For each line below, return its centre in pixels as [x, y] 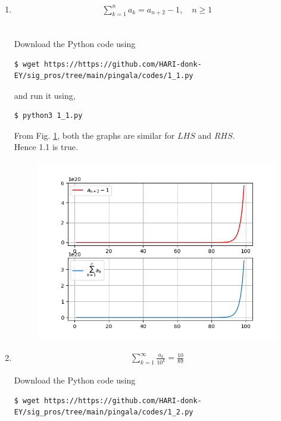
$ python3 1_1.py [48, 116]
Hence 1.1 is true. [46, 147]
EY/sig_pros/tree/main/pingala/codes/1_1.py [104, 76]
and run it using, [45, 95]
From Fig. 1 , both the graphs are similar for [94, 135]
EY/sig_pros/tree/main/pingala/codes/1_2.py [104, 412]
